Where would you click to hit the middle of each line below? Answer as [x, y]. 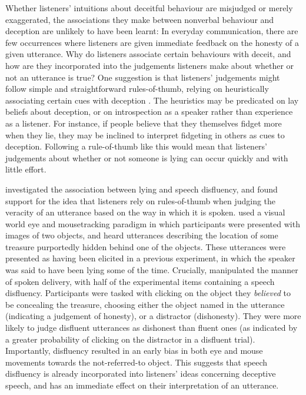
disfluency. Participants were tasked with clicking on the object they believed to [148, 293]
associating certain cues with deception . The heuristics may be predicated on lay [152, 100]
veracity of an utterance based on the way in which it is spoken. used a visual [145, 212]
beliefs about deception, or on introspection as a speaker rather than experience [149, 112]
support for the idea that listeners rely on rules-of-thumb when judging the [141, 200]
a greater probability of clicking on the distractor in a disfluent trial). [130, 339]
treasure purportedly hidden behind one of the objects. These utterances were [146, 246]
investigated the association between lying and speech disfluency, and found [142, 189]
